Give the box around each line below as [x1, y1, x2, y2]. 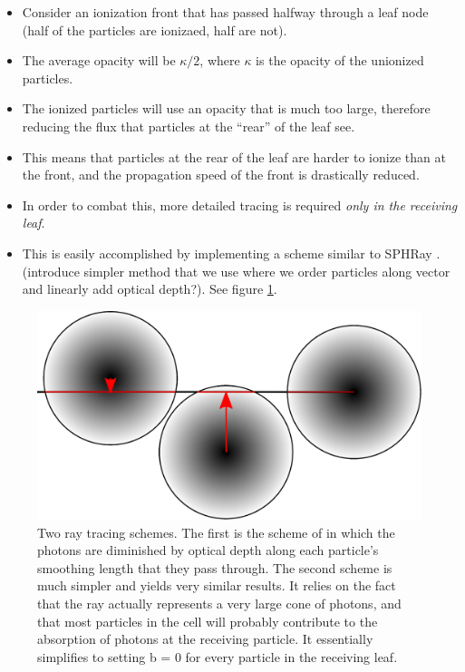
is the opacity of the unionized [256, 51, 424, 70]
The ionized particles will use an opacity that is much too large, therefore [22, 99, 431, 118]
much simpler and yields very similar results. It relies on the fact [37, 576, 396, 595]
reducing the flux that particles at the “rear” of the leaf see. [22, 116, 355, 135]
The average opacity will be [22, 51, 176, 70]
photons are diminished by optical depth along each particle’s [37, 541, 379, 560]
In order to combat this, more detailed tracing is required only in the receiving [22, 195, 458, 214]
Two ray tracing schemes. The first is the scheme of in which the [37, 522, 395, 541]
